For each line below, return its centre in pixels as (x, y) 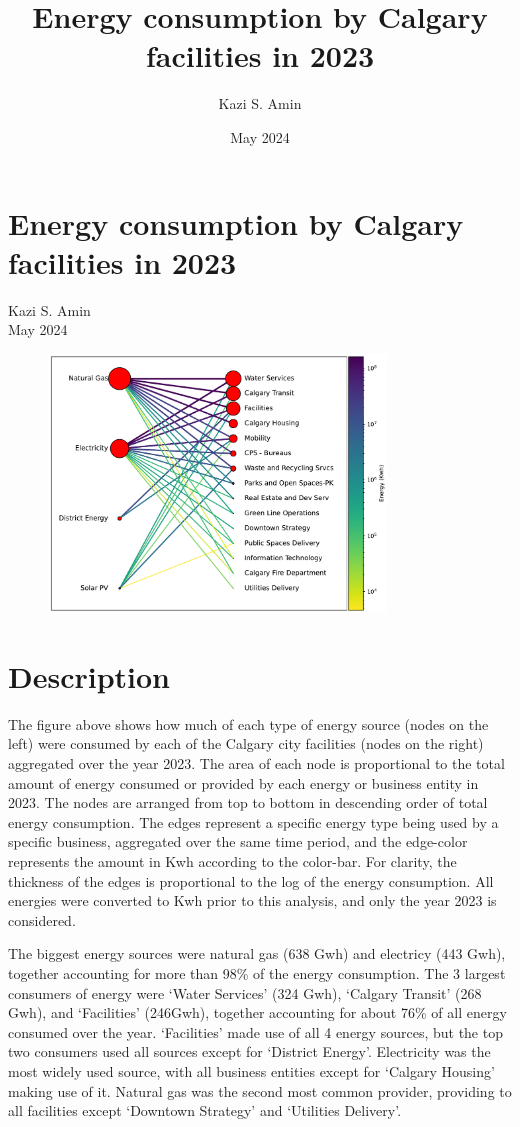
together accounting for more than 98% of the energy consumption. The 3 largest (257, 973)
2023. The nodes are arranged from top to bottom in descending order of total (248, 802)
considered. (42, 919)
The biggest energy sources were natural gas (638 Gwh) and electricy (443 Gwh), (257, 953)
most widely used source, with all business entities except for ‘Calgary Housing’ (251, 1070)
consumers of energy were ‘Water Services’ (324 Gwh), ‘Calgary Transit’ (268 (245, 992)
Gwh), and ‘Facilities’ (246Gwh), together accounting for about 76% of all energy (257, 1012)
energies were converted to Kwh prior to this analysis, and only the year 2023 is (252, 900)
